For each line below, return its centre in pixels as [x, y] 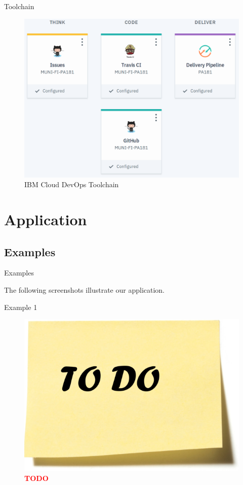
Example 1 [21, 307]
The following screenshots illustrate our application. [85, 289]
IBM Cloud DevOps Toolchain [72, 184]
